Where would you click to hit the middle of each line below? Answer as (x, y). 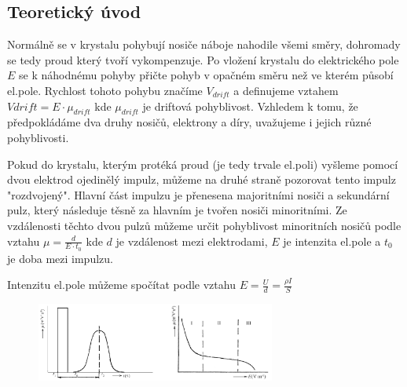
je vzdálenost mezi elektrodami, (192, 241)
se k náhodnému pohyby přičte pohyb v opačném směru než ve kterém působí (206, 75)
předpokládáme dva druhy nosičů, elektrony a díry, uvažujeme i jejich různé (189, 122)
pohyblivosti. (38, 137)
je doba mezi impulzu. (60, 258)
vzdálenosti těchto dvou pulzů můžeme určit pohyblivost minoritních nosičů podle (204, 225)
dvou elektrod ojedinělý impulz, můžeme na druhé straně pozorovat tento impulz (202, 179)
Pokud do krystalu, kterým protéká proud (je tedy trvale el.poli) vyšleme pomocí (203, 164)
